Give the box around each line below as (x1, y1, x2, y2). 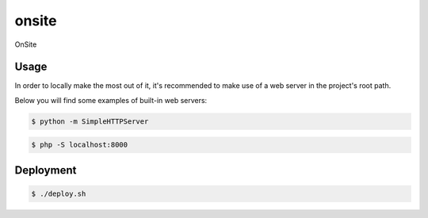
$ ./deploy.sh (31, 189, 86, 198)
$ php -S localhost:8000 (31, 140, 128, 150)
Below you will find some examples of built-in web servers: (14, 95, 208, 105)
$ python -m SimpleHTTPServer (31, 117, 149, 126)
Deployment (14, 163, 77, 177)
